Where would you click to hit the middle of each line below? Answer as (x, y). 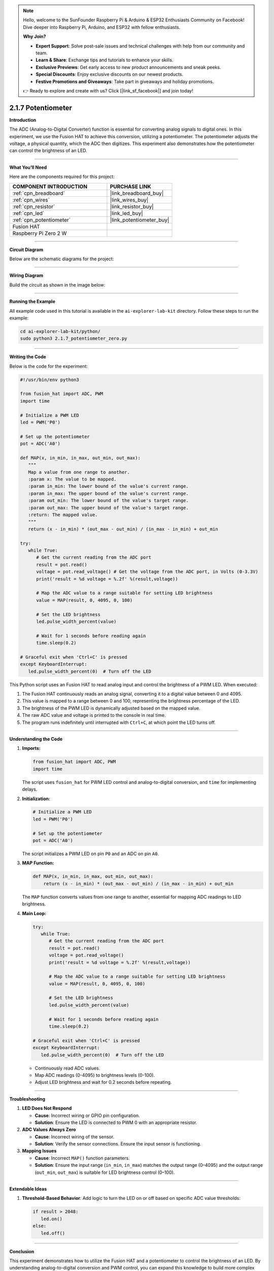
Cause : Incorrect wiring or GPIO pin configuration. (87, 1115)
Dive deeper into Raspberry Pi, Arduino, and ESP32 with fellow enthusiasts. (102, 27)
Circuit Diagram (26, 250)
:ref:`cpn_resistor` (34, 206)
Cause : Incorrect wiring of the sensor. (74, 1137)
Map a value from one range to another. (79, 472)
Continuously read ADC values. (67, 1068)
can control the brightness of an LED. (48, 150)
